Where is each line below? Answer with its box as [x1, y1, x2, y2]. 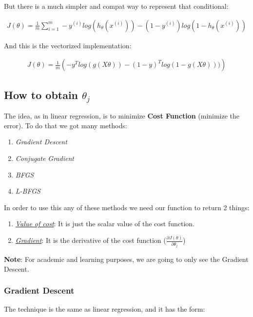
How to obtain [4, 87, 78, 102]
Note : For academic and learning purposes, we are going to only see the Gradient [4, 254, 249, 264]
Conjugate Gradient [15, 153, 74, 163]
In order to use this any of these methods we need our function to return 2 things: [4, 202, 250, 212]
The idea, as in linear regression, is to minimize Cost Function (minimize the [4, 111, 240, 121]
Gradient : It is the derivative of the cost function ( [15, 235, 166, 245]
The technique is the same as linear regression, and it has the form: [4, 303, 205, 314]
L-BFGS [15, 186, 40, 196]
